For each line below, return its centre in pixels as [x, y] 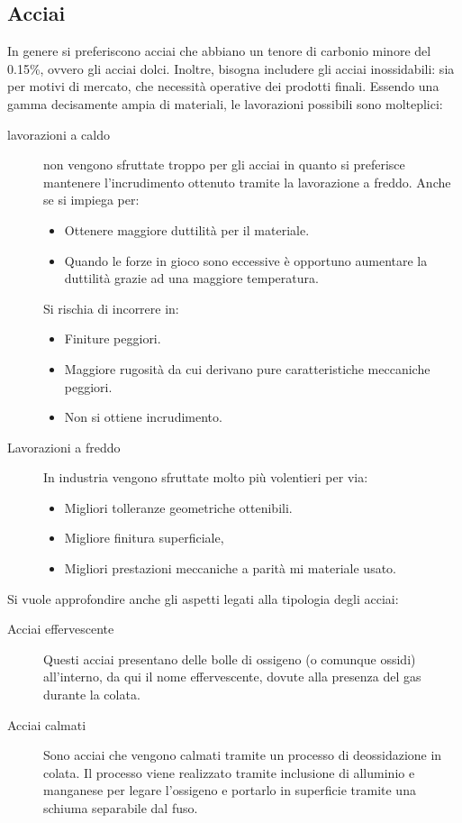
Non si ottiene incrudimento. [143, 417]
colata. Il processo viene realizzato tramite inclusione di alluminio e [229, 772]
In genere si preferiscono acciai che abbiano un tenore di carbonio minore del [219, 51]
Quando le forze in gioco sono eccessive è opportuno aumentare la [246, 260]
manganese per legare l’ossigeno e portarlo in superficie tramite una [230, 790]
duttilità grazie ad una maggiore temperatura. [191, 278]
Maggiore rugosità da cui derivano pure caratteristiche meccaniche [247, 368]
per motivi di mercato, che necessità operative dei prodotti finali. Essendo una [223, 86]
